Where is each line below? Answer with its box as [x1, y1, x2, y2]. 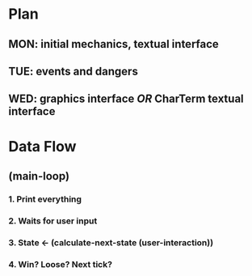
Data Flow [8, 137, 77, 155]
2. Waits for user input [8, 215, 98, 227]
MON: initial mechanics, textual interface [8, 37, 220, 51]
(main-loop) [8, 169, 70, 183]
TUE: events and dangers [8, 64, 139, 78]
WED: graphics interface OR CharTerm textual [8, 92, 244, 106]
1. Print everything [8, 193, 82, 205]
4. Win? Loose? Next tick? [8, 258, 113, 270]
